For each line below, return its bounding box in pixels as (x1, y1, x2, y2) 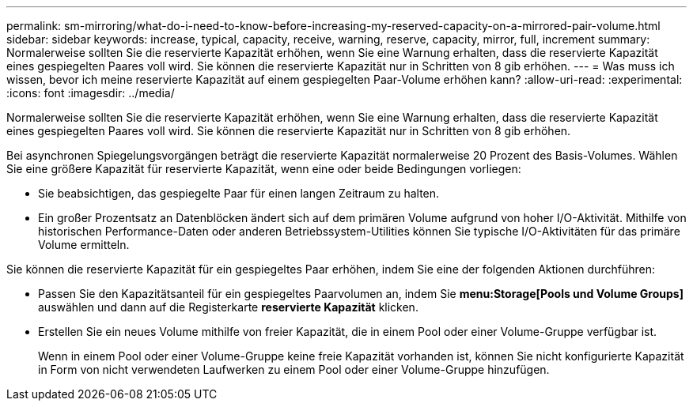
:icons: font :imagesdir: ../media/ (6, 86, 175, 100)
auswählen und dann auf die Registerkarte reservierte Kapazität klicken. (38, 300, 418, 314)
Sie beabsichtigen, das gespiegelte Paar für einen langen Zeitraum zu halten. (38, 187, 440, 200)
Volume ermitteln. (38, 238, 130, 251)
